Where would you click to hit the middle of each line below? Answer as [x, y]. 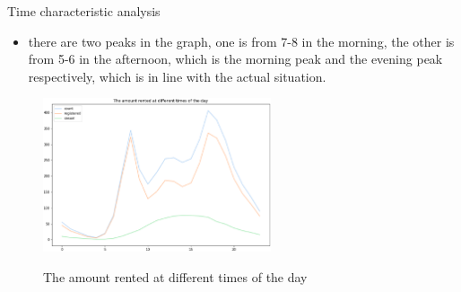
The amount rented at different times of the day [175, 277]
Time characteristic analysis [84, 11]
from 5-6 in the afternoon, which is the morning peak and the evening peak [235, 59]
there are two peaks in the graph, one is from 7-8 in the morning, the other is [241, 41]
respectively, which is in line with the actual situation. [177, 76]
